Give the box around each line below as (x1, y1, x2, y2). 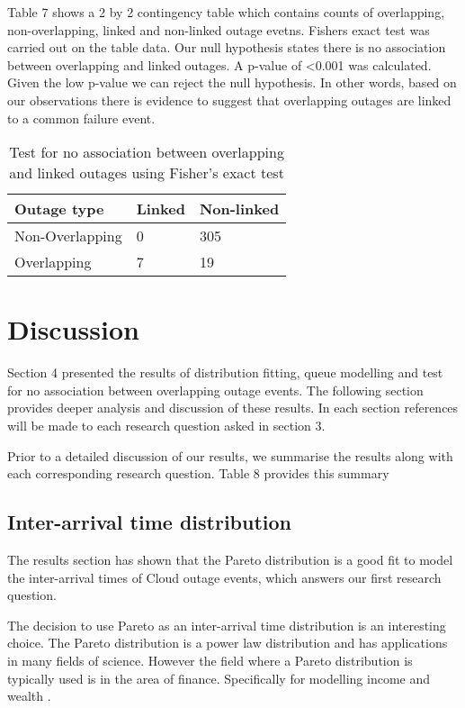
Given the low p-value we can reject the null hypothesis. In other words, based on (7, 73, 457, 92)
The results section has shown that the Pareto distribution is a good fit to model (7, 550, 453, 569)
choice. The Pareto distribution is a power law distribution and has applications (7, 633, 448, 652)
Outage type (14, 198, 104, 220)
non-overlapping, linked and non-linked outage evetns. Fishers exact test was (7, 20, 430, 39)
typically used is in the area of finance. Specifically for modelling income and (7, 668, 431, 687)
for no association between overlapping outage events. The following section (7, 380, 424, 399)
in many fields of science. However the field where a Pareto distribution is (7, 651, 413, 670)
